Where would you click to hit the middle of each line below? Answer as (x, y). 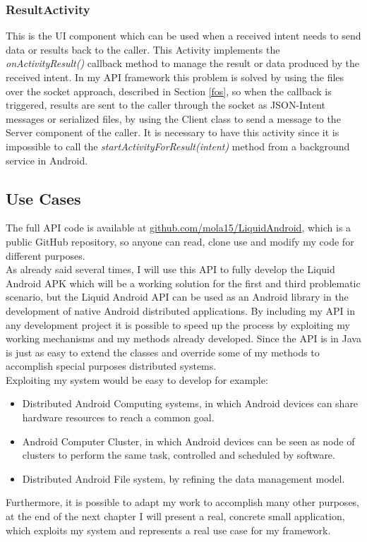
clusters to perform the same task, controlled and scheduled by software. (179, 455)
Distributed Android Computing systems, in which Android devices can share (190, 403)
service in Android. (47, 160)
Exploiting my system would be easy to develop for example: (137, 379)
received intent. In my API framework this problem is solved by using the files (175, 77)
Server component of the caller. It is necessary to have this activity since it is (173, 132)
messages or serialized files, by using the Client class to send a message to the (173, 118)
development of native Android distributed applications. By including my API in (180, 310)
